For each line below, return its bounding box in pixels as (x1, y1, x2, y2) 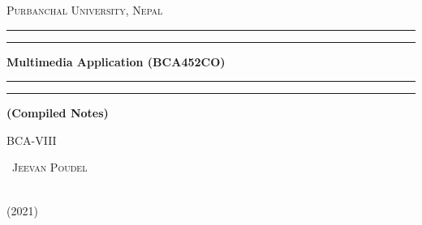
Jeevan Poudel (12, 159, 88, 176)
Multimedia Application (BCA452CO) (6, 53, 226, 70)
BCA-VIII (6, 131, 57, 148)
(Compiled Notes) (6, 104, 109, 121)
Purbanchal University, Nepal (6, 2, 163, 18)
